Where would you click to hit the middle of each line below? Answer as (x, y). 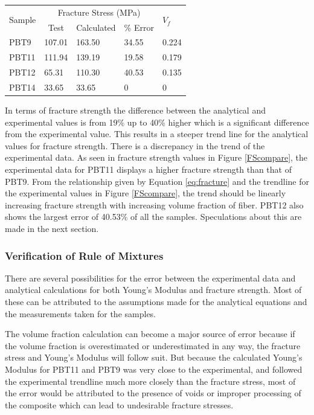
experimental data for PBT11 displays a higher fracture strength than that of (148, 169)
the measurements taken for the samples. (81, 313)
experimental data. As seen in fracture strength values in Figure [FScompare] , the (156, 157)
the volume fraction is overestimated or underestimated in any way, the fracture (153, 345)
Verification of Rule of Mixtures (84, 255)
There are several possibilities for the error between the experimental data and (150, 278)
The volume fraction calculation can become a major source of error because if (150, 334)
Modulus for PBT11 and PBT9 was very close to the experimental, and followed (154, 369)
